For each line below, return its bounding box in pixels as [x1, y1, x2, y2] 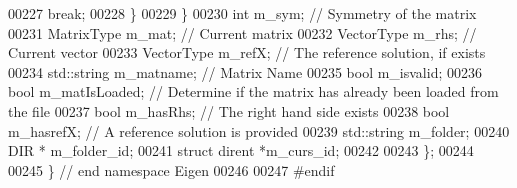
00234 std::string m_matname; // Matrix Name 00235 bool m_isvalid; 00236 [8, 61, 482, 82]
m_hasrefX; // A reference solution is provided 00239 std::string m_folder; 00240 [8, 120, 510, 141]
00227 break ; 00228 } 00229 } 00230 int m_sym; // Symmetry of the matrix [8, 3, 477, 23]
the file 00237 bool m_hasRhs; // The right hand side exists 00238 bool [8, 100, 450, 121]
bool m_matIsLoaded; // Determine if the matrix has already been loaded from [8, 81, 499, 102]
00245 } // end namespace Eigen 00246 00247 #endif [8, 159, 335, 180]
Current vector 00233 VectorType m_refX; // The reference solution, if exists [8, 42, 486, 63]
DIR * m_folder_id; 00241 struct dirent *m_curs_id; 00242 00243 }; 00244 [8, 140, 474, 161]
